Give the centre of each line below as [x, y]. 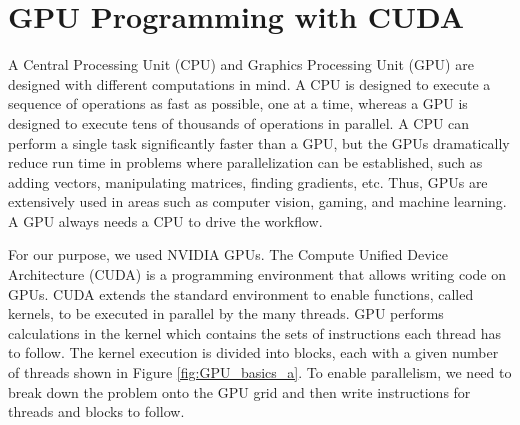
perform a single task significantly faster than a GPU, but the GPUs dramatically [259, 142]
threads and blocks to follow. [96, 411]
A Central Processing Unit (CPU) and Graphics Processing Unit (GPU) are [241, 64]
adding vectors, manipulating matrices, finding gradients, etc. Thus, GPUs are [248, 181]
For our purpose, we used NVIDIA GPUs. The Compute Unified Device [228, 254]
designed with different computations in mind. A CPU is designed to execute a [249, 83]
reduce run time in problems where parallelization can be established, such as [245, 162]
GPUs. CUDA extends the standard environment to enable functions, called [241, 293]
